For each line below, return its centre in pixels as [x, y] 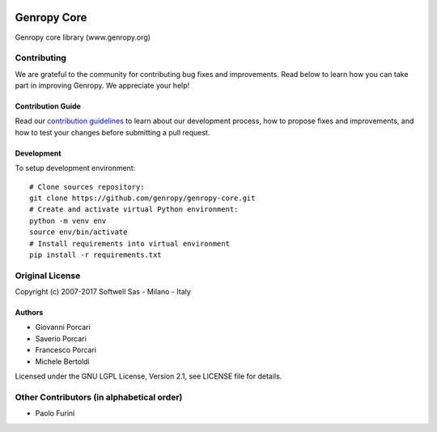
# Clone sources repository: [87, 187]
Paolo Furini [55, 413]
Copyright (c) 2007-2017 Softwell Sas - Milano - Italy [103, 292]
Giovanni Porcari [63, 327]
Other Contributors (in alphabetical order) [99, 397]
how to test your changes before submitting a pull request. [112, 132]
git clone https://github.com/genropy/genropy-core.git [142, 198]
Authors [29, 313]
